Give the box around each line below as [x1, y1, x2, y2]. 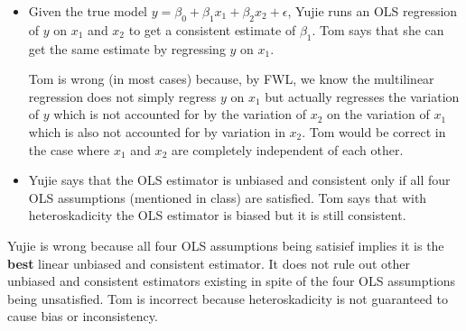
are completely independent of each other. [171, 140, 404, 159]
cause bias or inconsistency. [7, 307, 158, 326]
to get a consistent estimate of [128, 20, 296, 39]
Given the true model [28, 2, 147, 20]
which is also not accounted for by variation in [28, 122, 285, 141]
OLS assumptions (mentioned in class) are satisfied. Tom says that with [28, 188, 427, 207]
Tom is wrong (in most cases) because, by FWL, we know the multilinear [28, 69, 434, 88]
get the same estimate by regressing [28, 39, 226, 58]
